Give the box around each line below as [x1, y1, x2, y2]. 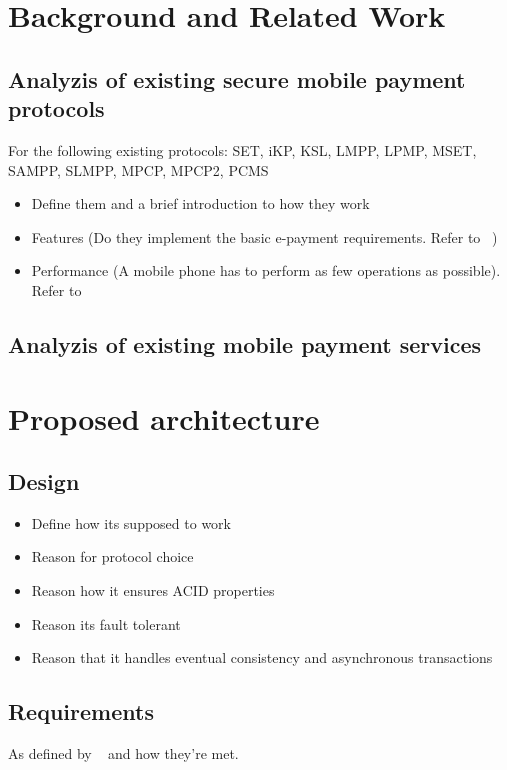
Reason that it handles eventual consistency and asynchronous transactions [31, 647, 493, 668]
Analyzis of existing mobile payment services [8, 328, 482, 359]
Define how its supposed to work [31, 512, 231, 533]
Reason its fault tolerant [31, 613, 181, 634]
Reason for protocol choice [31, 546, 194, 567]
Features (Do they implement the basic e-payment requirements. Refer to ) [31, 226, 498, 247]
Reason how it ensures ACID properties [31, 580, 275, 601]
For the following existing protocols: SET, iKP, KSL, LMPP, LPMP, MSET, [8, 139, 477, 160]
